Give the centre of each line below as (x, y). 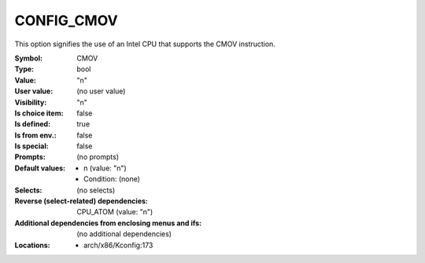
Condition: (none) (112, 179)
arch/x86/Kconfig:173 (118, 245)
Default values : (40, 168)
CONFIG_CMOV (66, 20)
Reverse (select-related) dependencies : (81, 201)
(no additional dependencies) (124, 234)
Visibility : (31, 102)
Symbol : (29, 58)
